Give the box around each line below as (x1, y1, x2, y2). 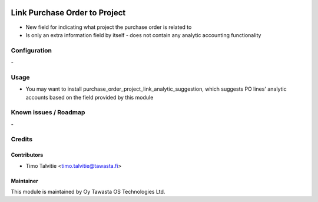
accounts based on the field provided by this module (25, 94, 154, 101)
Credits (11, 135, 32, 144)
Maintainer (11, 177, 38, 184)
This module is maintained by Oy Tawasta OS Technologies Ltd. (11, 188, 165, 196)
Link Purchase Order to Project (11, 8, 126, 18)
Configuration (11, 46, 52, 54)
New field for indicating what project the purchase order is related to (25, 24, 192, 31)
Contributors (11, 151, 44, 158)
